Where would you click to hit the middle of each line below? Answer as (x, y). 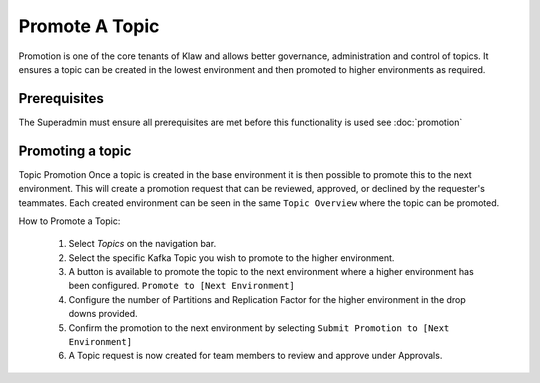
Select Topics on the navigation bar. (142, 244)
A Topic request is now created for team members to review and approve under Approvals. (255, 356)
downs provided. (103, 314)
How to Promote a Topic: (69, 221)
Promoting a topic (75, 150)
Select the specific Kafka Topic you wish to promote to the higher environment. (231, 257)
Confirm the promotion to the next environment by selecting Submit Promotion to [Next (259, 327)
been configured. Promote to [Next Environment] (181, 286)
